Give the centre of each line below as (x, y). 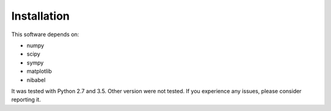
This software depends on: (45, 34)
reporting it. (26, 100)
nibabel (36, 80)
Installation (40, 16)
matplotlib (39, 71)
